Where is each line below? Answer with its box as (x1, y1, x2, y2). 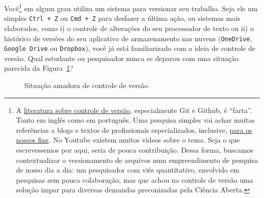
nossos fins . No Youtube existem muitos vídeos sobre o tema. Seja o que (16, 134, 240, 145)
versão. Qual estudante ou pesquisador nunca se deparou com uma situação (4, 52, 239, 63)
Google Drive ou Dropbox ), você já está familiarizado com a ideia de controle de (4, 43, 255, 53)
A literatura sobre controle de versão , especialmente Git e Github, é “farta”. (16, 104, 252, 115)
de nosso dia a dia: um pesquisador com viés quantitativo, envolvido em (16, 164, 240, 175)
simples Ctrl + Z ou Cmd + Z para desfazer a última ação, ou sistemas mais (4, 13, 241, 23)
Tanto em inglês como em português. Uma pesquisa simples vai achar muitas (16, 115, 255, 125)
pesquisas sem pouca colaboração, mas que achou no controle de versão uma (16, 174, 253, 185)
